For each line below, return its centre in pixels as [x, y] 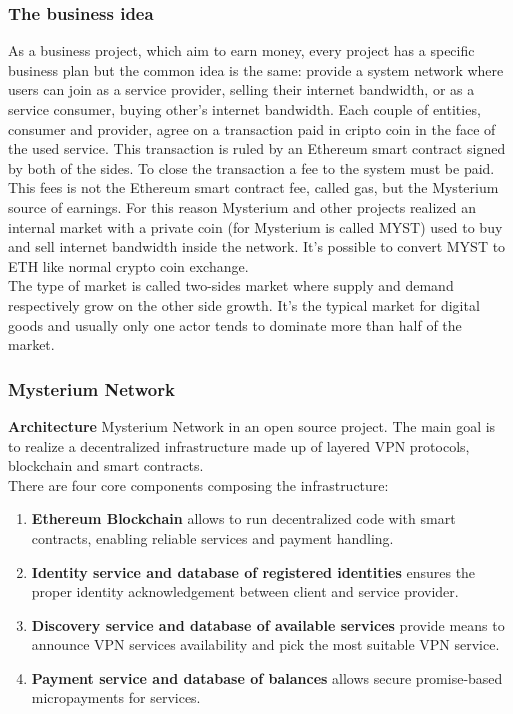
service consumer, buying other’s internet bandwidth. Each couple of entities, [244, 109]
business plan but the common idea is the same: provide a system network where [256, 69]
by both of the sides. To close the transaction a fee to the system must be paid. [251, 167]
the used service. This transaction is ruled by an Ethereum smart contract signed [257, 148]
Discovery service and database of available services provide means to [268, 624]
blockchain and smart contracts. [106, 465]
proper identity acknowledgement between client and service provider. [245, 591]
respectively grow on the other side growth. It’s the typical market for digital [244, 304]
